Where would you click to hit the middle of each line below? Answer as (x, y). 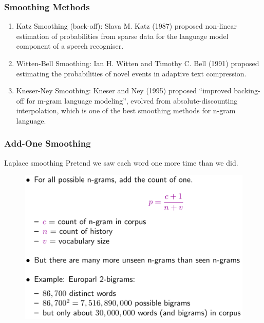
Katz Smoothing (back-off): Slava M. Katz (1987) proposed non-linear (126, 26)
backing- (247, 90)
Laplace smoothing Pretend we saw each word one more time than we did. (121, 162)
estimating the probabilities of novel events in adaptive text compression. (131, 73)
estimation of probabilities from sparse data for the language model (122, 36)
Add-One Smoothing (48, 143)
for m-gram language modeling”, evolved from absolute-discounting (132, 100)
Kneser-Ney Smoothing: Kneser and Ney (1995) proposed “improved (124, 90)
